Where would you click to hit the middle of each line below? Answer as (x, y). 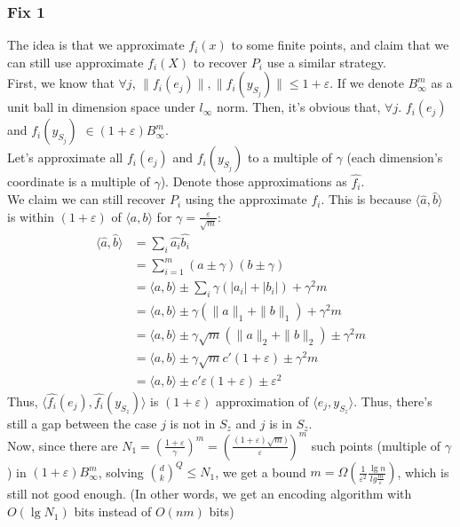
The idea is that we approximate (96, 45)
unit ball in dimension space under (101, 107)
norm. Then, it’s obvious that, (298, 107)
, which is (423, 472)
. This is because (366, 199)
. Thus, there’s (393, 401)
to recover (220, 62)
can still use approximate (75, 62)
